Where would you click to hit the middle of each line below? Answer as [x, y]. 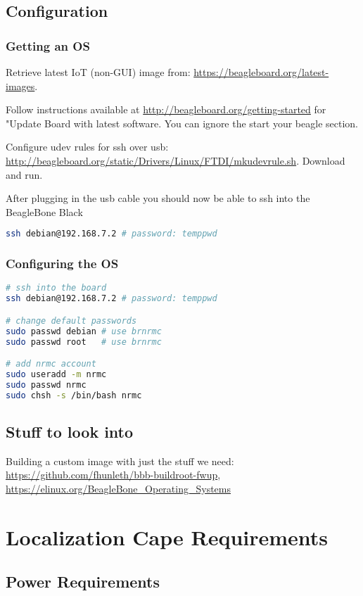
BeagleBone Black [44, 211]
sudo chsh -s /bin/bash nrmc [74, 395]
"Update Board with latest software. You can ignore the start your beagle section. [182, 123]
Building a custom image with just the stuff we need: [120, 461]
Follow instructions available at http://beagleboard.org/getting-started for [166, 109]
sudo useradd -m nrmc [56, 374]
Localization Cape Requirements [167, 537]
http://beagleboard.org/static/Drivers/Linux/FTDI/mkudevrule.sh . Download [176, 160]
